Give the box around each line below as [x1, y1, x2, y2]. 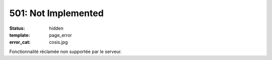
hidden [49, 25, 64, 31]
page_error [49, 32, 73, 38]
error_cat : [9, 39, 31, 45]
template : [9, 32, 30, 38]
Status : [9, 25, 25, 31]
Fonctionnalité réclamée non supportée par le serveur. [9, 48, 122, 54]
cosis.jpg [49, 39, 68, 45]
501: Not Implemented [9, 8, 104, 19]
